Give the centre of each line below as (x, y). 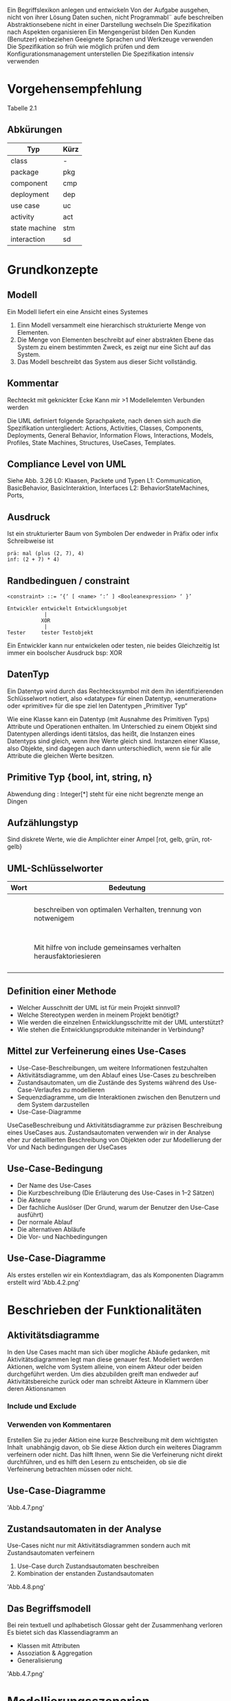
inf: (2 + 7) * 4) (33, 560)
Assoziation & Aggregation (55, 1653)
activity (22, 216)
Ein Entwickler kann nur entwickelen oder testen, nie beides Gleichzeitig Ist (113, 646)
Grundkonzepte (53, 270)
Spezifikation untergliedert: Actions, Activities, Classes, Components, (106, 428)
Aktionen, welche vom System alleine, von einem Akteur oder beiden (104, 1366)
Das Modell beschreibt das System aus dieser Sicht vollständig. (107, 362)
